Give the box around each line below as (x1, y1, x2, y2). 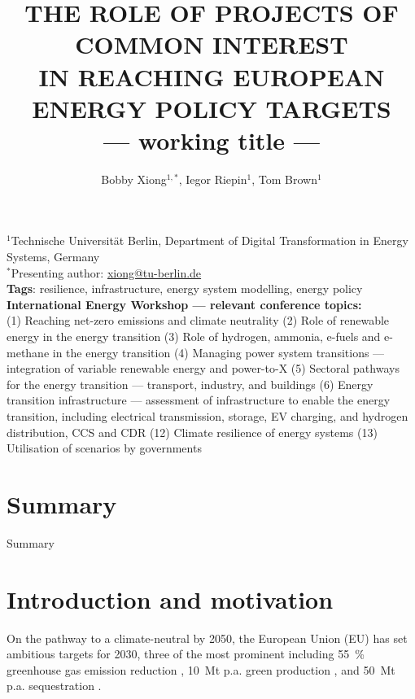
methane (7, 343, 50, 360)
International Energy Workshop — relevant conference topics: (7, 295, 362, 312)
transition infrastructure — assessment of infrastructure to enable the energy (7, 391, 391, 408)
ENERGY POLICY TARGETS (32, 91, 391, 125)
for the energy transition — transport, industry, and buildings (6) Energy (7, 375, 373, 392)
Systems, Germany (7, 248, 100, 265)
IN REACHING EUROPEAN (38, 59, 385, 93)
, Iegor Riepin (178, 170, 247, 187)
